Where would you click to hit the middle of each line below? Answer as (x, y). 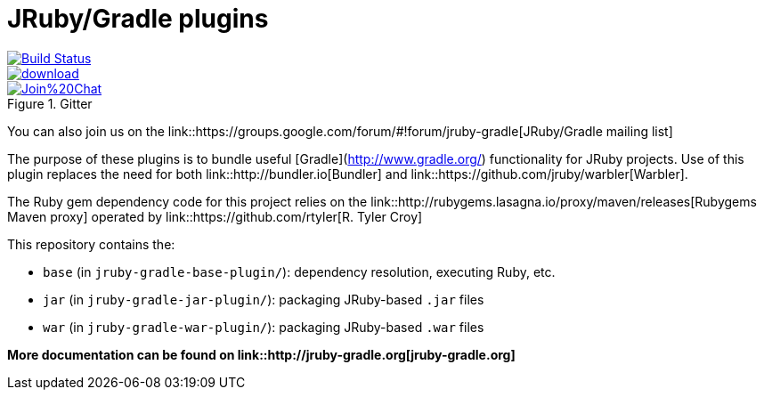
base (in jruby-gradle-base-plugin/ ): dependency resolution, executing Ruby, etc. (299, 271)
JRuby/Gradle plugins (138, 19)
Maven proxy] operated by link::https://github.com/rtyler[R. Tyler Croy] (215, 216)
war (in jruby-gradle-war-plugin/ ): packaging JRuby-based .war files (264, 327)
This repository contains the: (91, 244)
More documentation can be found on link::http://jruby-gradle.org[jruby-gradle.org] (261, 354)
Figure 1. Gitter (50, 103)
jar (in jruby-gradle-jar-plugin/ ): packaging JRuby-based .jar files (264, 299)
